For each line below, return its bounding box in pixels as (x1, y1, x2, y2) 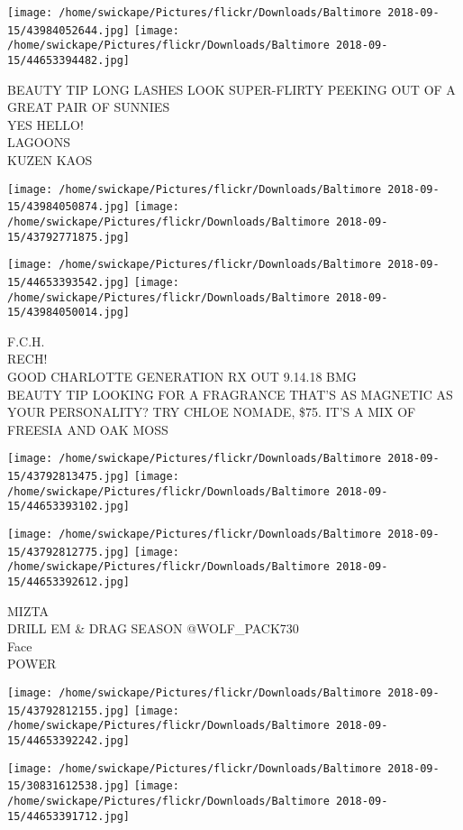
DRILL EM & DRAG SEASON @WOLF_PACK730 (7, 619, 299, 638)
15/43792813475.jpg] (7, 470, 131, 484)
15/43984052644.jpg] (7, 23, 131, 37)
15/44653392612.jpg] (7, 576, 131, 588)
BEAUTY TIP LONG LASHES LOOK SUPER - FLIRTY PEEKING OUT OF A (7, 79, 456, 98)
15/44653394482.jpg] (7, 53, 131, 67)
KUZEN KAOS (7, 151, 93, 169)
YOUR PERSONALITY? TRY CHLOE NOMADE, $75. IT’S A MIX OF (7, 402, 416, 421)
